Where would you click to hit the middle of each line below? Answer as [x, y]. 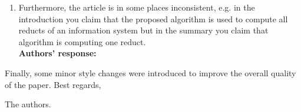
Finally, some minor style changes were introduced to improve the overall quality [150, 72]
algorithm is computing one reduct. [82, 41]
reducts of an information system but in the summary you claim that [143, 30]
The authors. [28, 104]
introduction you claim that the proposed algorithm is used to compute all [153, 18]
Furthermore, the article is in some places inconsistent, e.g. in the [137, 7]
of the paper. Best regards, [53, 84]
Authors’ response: [57, 53]
